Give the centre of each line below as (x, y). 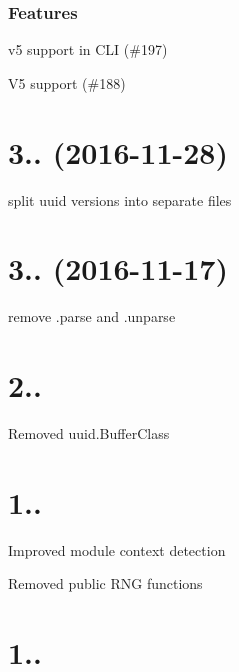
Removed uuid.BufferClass (89, 432)
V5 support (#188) (67, 82)
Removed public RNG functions (105, 583)
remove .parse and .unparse (92, 316)
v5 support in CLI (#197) (88, 49)
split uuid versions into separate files (120, 199)
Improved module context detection (117, 549)
